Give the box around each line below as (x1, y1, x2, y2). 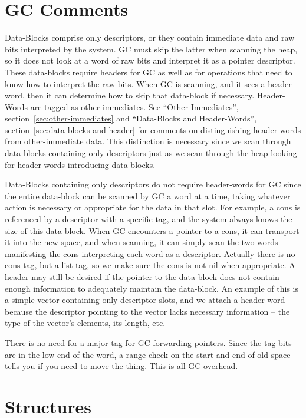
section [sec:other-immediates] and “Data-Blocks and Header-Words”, (5, 112, 257, 124)
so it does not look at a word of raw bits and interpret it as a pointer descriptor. (5, 54, 295, 67)
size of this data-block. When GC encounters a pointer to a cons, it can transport (5, 224, 300, 236)
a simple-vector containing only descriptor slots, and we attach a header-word (5, 294, 285, 306)
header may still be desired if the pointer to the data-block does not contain (5, 271, 279, 282)
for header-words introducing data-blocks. (5, 158, 156, 170)
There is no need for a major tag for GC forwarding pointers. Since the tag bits (5, 336, 292, 348)
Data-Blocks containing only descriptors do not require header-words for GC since (5, 178, 301, 190)
